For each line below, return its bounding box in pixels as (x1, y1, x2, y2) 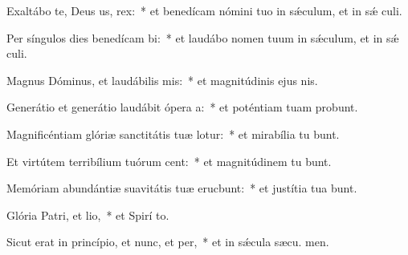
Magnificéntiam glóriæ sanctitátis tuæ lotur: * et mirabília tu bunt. (6, 125, 340, 142)
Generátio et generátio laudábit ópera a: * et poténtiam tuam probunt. (6, 99, 358, 115)
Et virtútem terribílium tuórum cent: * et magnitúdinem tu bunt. (6, 152, 332, 169)
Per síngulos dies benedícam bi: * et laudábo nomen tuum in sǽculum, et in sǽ (6, 29, 399, 46)
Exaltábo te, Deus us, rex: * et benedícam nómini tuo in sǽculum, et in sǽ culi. (6, 2, 402, 18)
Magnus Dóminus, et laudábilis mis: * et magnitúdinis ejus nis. (6, 71, 318, 88)
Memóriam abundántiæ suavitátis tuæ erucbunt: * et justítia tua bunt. (6, 180, 357, 196)
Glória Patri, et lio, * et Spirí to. (6, 206, 169, 223)
